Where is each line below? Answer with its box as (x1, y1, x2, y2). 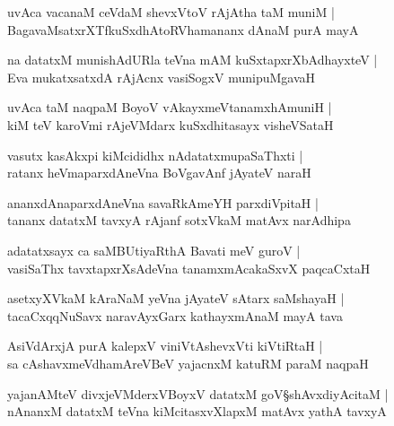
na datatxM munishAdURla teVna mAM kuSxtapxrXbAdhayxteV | (7, 50, 378, 69)
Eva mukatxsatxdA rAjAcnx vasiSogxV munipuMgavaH (7, 67, 316, 86)
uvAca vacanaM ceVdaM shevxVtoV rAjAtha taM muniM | (7, 3, 335, 21)
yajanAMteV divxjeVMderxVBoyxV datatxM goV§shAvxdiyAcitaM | (7, 384, 389, 403)
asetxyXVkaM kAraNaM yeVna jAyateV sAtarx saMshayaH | (7, 289, 345, 308)
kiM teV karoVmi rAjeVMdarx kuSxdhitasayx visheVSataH (7, 115, 334, 134)
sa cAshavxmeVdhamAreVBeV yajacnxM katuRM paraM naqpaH (7, 353, 369, 372)
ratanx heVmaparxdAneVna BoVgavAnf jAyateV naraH (7, 163, 311, 182)
